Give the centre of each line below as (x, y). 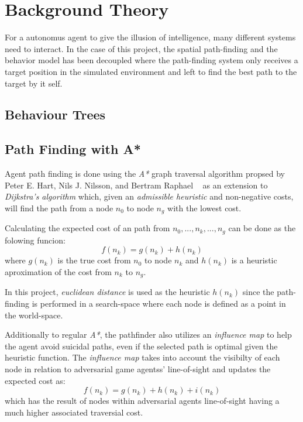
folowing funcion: (35, 240)
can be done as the (262, 228)
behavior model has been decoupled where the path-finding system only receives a (151, 60)
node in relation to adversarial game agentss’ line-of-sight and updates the (138, 368)
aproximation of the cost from (58, 271)
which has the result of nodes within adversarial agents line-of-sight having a (142, 401)
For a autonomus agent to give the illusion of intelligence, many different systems (150, 37)
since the (258, 292)
